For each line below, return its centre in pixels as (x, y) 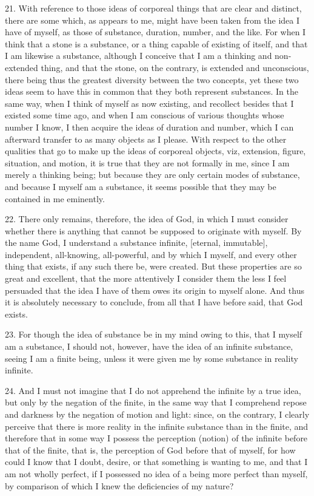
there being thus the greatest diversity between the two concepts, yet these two (152, 79)
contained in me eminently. (55, 198)
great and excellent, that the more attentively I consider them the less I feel (146, 278)
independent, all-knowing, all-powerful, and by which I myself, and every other (151, 254)
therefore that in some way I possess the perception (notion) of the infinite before (156, 438)
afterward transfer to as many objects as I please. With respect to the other (146, 139)
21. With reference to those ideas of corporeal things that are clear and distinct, (153, 8)
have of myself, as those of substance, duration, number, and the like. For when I (155, 32)
